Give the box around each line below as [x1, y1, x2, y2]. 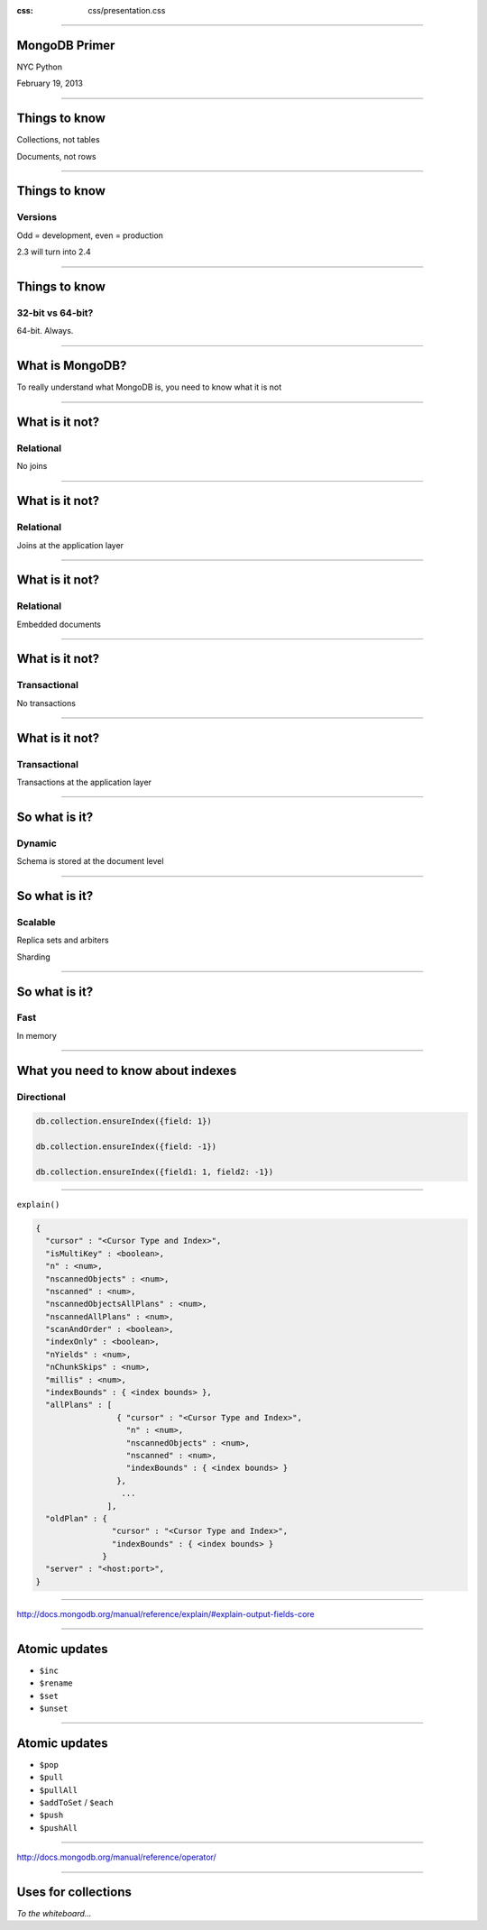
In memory [16, 1030, 58, 1041]
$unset [39, 1703, 69, 1714]
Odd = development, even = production [16, 230, 164, 241]
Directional [16, 1090, 67, 1103]
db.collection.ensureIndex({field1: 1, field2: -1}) [35, 1166, 274, 1177]
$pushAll [39, 1823, 78, 1833]
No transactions [16, 697, 77, 708]
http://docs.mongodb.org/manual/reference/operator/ [16, 1852, 216, 1862]
